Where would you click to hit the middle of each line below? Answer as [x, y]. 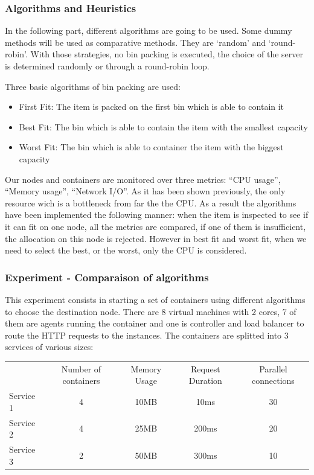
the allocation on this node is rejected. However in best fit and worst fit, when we [156, 238]
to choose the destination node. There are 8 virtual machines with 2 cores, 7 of [151, 311]
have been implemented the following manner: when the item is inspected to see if [157, 215]
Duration [205, 381]
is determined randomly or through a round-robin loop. [107, 66]
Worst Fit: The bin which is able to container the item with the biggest [151, 147]
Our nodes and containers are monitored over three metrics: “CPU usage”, [143, 179]
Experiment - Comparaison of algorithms [107, 277]
